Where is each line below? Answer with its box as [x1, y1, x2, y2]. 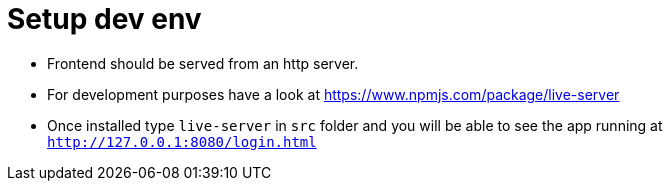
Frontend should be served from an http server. [47, 54, 359, 72]
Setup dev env [7, 2, 202, 36]
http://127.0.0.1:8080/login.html [47, 133, 317, 150]
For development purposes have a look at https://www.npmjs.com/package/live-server [47, 85, 620, 103]
